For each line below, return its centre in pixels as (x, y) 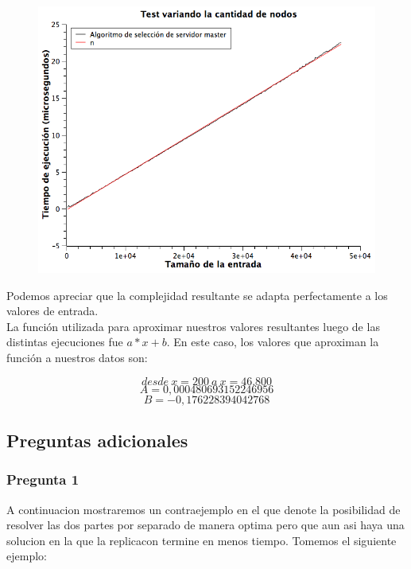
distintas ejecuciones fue (65, 342)
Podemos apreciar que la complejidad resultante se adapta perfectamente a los (197, 295)
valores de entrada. (52, 311)
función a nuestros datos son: (77, 358)
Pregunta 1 (43, 479)
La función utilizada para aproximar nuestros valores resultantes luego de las (193, 326)
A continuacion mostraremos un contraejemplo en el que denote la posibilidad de (204, 509)
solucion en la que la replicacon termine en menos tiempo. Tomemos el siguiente (202, 540)
